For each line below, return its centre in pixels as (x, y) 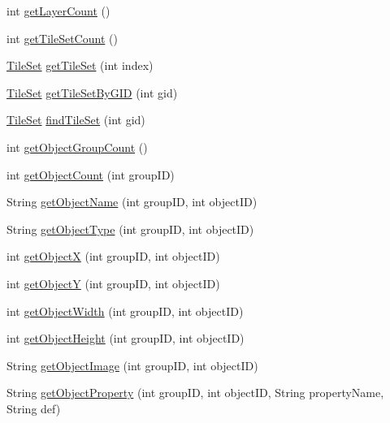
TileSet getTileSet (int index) (80, 65)
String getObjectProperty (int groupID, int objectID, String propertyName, (195, 393)
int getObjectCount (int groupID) (91, 174)
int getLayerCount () (58, 11)
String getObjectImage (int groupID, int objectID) (132, 365)
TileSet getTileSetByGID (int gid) (92, 92)
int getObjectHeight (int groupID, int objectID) (126, 338)
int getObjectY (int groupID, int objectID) (113, 283)
